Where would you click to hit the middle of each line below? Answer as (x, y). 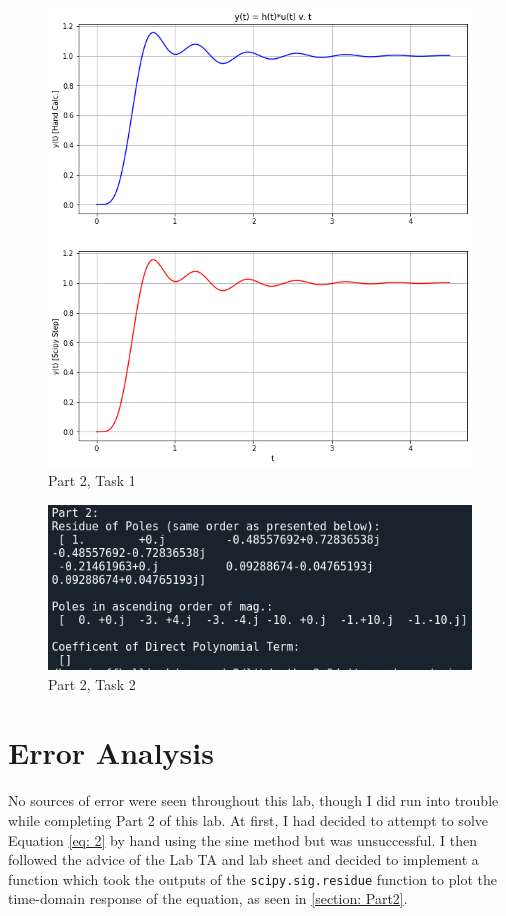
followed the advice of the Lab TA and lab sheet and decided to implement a (243, 859)
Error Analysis (111, 752)
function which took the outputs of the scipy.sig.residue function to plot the (252, 878)
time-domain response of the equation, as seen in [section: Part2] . (208, 898)
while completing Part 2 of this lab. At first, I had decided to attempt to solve (248, 820)
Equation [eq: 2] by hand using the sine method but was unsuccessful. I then (242, 839)
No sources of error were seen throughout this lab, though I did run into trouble (253, 800)
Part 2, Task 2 (92, 683)
